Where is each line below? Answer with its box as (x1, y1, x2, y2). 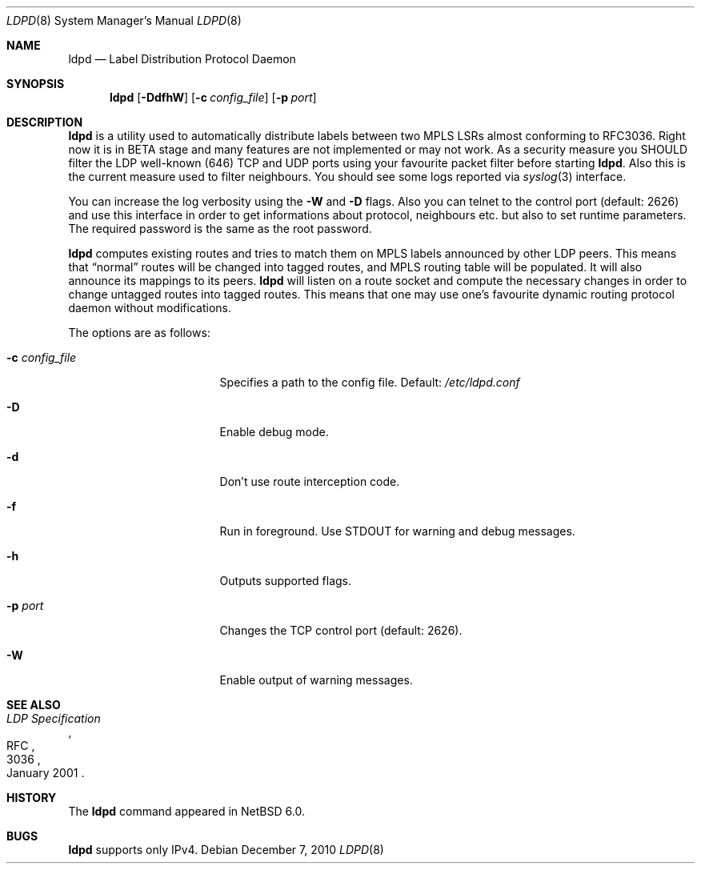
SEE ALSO (6, 698, 61, 712)
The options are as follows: (68, 326, 210, 339)
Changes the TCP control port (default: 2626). (219, 623, 463, 637)
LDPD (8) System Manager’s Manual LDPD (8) (6, 14, 242, 27)
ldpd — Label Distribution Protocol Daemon (68, 52, 296, 66)
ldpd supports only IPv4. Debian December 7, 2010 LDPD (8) (68, 843, 384, 856)
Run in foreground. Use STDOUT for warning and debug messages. (219, 524, 575, 538)
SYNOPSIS (6, 77, 65, 90)
